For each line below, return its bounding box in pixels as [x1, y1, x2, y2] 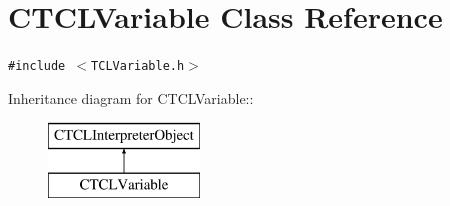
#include [8, 59, 66, 74]
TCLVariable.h [91, 59, 185, 74]
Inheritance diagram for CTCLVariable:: [8, 87, 254, 108]
